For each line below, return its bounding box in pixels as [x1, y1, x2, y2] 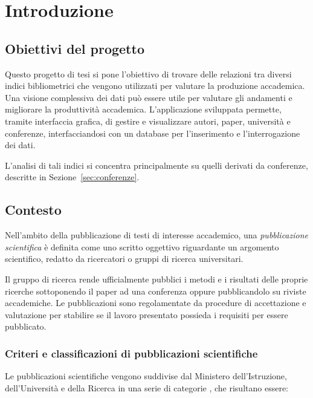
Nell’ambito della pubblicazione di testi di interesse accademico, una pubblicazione [5, 229, 309, 241]
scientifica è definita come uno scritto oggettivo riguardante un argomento [5, 240, 279, 253]
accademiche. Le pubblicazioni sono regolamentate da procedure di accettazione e [5, 296, 306, 309]
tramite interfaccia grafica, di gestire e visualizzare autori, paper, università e [5, 114, 291, 127]
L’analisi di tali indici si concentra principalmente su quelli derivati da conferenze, [5, 158, 308, 171]
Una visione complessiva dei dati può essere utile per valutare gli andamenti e [5, 91, 292, 103]
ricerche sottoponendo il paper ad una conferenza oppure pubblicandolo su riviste [5, 284, 306, 297]
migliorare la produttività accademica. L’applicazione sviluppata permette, [5, 103, 282, 116]
